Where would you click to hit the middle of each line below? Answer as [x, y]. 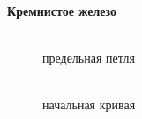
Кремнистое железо [62, 11]
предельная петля [89, 58]
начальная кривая [89, 104]
